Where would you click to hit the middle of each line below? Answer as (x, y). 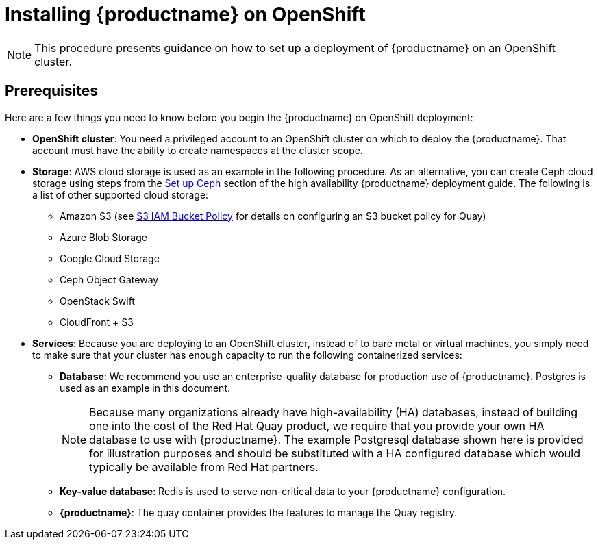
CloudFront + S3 (97, 322)
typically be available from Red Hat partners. (204, 467)
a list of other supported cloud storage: (121, 194)
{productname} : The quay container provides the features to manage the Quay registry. (259, 512)
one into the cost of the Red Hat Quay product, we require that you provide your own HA (317, 426)
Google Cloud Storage (110, 258)
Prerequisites (51, 91)
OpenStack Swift (97, 301)
